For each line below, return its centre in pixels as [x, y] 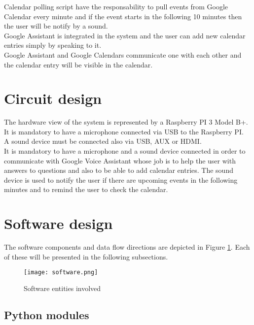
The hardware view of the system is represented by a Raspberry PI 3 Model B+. [126, 122]
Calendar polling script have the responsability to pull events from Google [116, 6]
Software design [58, 223]
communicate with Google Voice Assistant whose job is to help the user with [120, 160]
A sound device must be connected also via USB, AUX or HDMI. [103, 141]
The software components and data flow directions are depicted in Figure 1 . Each [127, 247]
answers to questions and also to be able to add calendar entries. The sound [119, 170]
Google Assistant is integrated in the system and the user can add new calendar [125, 35]
